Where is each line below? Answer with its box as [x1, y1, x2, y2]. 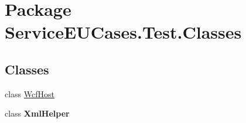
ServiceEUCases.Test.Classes [5, 20, 242, 44]
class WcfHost [5, 87, 55, 100]
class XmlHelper [5, 107, 70, 119]
